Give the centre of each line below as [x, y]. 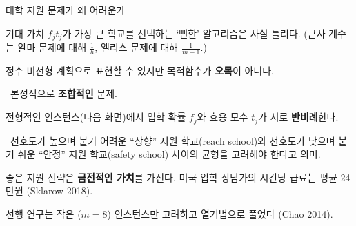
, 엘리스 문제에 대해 [137, 47]
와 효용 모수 [222, 117]
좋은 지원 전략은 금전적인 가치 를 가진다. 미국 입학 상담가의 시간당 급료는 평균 [171, 177]
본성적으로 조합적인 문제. [63, 93]
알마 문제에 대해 [52, 47]
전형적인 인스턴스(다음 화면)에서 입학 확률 [96, 117]
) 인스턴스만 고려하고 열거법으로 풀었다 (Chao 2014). [220, 213]
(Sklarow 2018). [60, 191]
